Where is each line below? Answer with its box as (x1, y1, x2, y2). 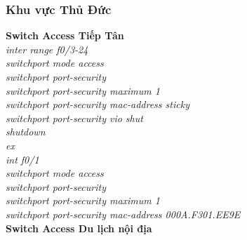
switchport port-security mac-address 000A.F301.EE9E (6, 206, 241, 221)
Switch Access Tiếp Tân (6, 28, 124, 43)
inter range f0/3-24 (6, 41, 88, 56)
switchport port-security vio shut (6, 110, 143, 125)
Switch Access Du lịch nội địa (6, 220, 152, 235)
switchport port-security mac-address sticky (6, 97, 189, 112)
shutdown (6, 124, 46, 139)
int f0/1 (6, 152, 39, 166)
